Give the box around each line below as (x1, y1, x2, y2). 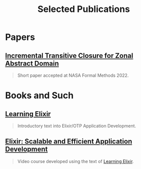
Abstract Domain (5, 59, 59, 68)
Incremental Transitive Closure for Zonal (5, 51, 134, 60)
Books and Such (5, 90, 74, 101)
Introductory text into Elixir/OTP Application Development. (17, 123, 136, 129)
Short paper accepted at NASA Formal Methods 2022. (17, 72, 129, 78)
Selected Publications (37, 3, 131, 15)
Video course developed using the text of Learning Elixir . (17, 158, 134, 164)
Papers (5, 31, 35, 43)
